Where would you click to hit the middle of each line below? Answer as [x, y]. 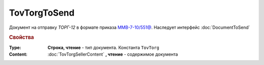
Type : [15, 47]
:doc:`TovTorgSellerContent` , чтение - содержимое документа [113, 54]
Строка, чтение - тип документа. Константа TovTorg [103, 47]
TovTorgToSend [42, 13]
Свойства [22, 38]
